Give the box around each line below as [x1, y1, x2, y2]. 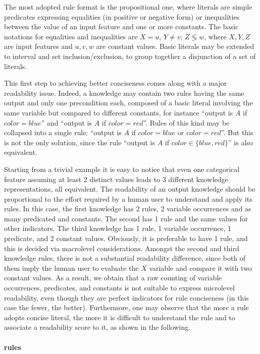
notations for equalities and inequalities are [4, 31, 138, 41]
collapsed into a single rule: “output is [4, 127, 122, 138]
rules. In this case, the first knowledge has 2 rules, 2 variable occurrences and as [4, 203, 251, 214]
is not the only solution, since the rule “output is [4, 137, 155, 147]
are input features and [4, 41, 73, 51]
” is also [228, 137, 253, 147]
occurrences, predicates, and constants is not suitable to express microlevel [4, 282, 235, 293]
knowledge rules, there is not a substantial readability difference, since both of [4, 253, 246, 263]
